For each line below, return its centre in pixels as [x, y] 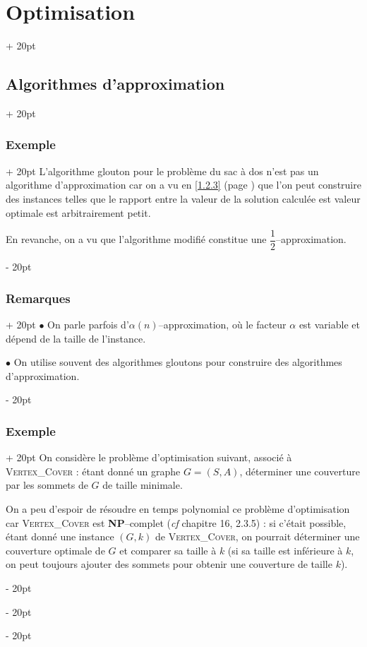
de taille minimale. [143, 485]
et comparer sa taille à [168, 550]
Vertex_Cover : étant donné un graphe [93, 471]
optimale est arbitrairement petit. [78, 212]
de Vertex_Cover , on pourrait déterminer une [258, 536]
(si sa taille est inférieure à [285, 550]
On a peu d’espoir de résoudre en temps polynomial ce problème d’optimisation [178, 508]
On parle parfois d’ [88, 324]
